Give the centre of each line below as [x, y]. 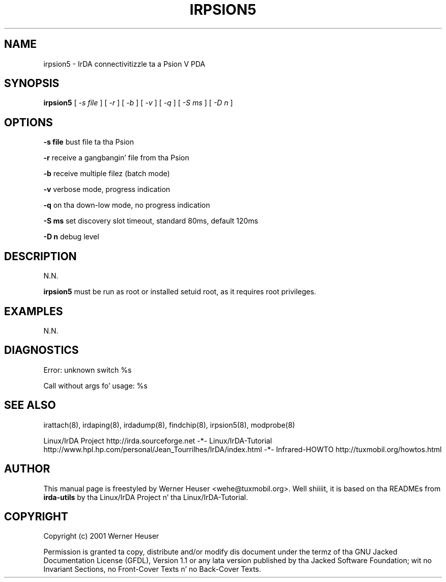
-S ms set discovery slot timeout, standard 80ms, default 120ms [151, 221]
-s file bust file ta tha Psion [89, 142]
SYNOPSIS [32, 84]
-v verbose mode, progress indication [107, 189]
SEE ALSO [30, 405]
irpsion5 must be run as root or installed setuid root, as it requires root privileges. [180, 292]
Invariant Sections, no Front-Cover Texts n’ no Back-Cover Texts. [152, 569]
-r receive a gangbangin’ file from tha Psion [116, 158]
